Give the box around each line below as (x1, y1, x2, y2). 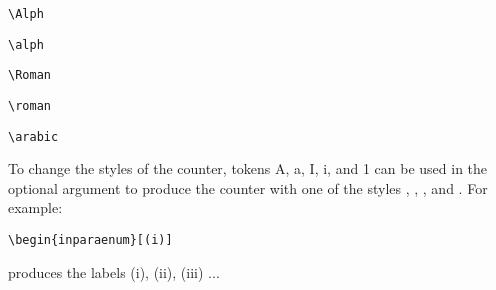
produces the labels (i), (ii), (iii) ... (8, 261, 220, 282)
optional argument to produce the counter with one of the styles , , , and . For (8, 177, 488, 198)
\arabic (8, 129, 59, 144)
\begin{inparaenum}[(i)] (8, 233, 173, 248)
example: (8, 197, 63, 218)
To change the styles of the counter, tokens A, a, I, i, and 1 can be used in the (8, 158, 488, 179)
